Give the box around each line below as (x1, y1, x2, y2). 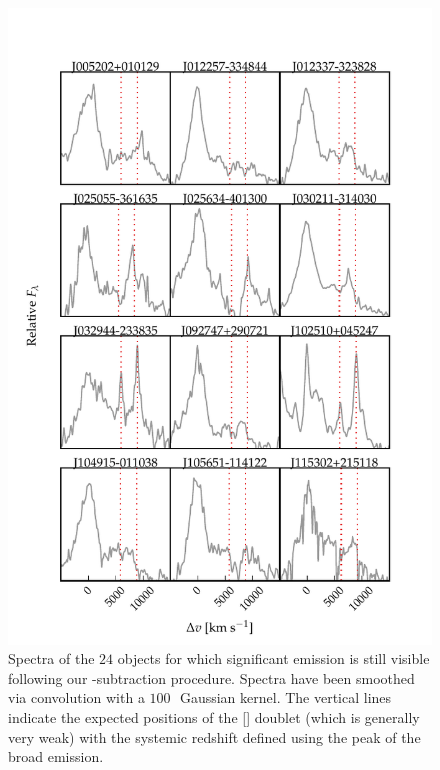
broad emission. (8, 746, 104, 767)
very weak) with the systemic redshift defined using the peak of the (8, 726, 421, 747)
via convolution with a (8, 687, 145, 708)
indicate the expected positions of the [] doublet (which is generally (8, 706, 420, 727)
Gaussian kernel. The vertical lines (179, 687, 392, 708)
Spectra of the (8, 648, 95, 669)
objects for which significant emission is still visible (117, 648, 430, 669)
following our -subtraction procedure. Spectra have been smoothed (8, 667, 415, 688)
